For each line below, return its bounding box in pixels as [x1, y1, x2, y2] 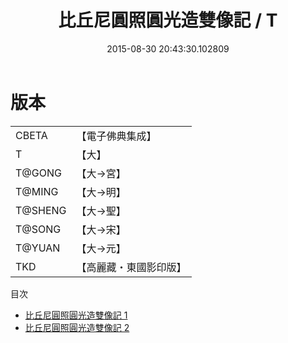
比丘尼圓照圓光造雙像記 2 [24, 321, 130, 333]
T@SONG [15, 222, 62, 236]
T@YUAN [15, 241, 61, 255]
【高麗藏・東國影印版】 [76, 260, 187, 274]
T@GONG [15, 166, 62, 180]
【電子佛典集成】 [76, 129, 157, 143]
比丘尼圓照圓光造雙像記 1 [24, 309, 128, 321]
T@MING [15, 184, 59, 198]
